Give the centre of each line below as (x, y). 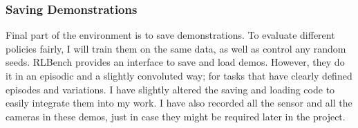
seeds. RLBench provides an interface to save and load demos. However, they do (175, 62)
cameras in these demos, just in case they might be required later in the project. (176, 116)
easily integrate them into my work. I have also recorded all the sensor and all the (179, 103)
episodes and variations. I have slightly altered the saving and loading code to (170, 89)
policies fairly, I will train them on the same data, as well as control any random (176, 48)
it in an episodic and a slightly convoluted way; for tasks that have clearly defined (179, 75)
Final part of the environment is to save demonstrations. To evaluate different (170, 35)
